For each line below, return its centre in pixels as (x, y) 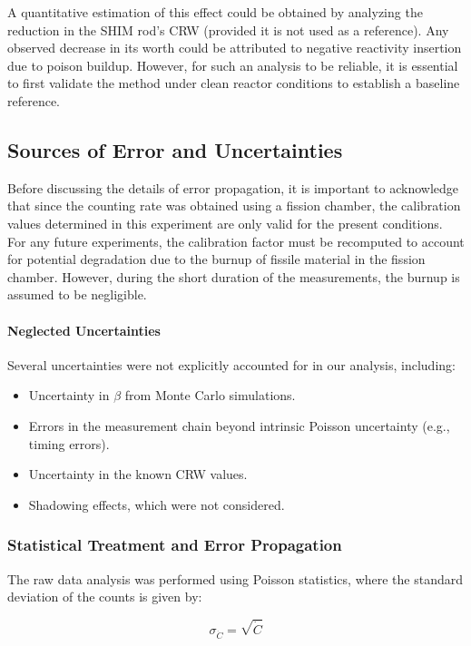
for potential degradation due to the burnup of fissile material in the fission (216, 259)
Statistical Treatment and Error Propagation (175, 545)
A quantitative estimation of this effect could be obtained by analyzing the (215, 12)
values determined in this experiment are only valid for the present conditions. (225, 223)
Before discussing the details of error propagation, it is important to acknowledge (233, 187)
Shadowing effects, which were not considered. (157, 504)
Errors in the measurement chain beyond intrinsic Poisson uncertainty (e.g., (239, 425)
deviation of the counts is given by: (105, 597)
